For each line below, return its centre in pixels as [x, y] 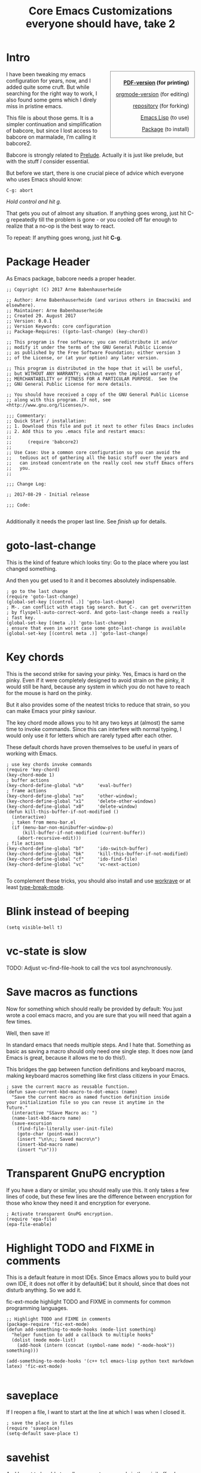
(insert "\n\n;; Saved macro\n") [59, 1139]
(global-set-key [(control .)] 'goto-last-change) [71, 602]
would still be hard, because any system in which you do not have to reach [98, 687]
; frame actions [26, 791]
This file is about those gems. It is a [50, 118]
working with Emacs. [32, 753]
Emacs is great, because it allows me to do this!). [66, 1057]
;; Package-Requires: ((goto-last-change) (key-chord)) [77, 332]
